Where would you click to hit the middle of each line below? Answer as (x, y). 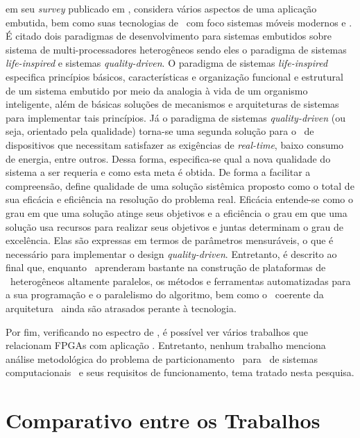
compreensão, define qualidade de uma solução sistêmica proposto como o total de (180, 185)
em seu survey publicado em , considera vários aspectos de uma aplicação (161, 8)
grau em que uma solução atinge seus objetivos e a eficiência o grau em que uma (177, 212)
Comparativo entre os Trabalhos (163, 420)
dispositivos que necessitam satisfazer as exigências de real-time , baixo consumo (175, 144)
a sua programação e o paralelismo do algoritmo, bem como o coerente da (165, 294)
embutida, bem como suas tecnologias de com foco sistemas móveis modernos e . (179, 22)
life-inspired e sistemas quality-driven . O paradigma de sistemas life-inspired (167, 63)
